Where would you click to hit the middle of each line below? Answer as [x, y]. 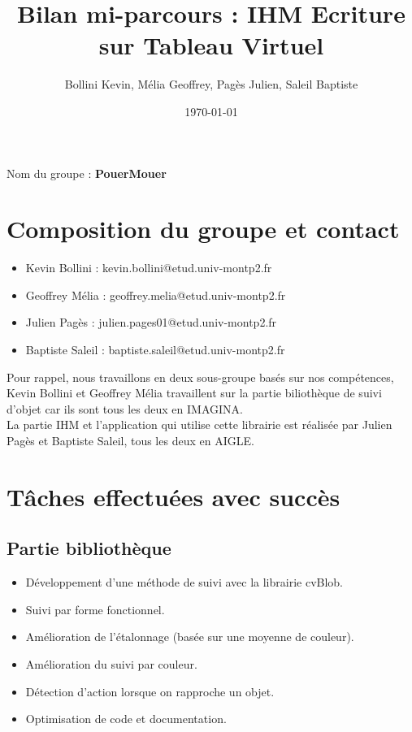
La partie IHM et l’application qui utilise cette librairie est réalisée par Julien [199, 424]
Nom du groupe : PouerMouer [87, 173]
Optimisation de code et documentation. [126, 719]
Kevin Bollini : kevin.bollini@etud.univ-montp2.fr [149, 268]
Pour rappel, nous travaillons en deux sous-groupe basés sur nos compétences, [200, 377]
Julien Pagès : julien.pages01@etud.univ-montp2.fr [151, 322]
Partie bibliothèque [89, 548]
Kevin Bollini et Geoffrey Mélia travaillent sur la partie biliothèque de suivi [194, 393]
